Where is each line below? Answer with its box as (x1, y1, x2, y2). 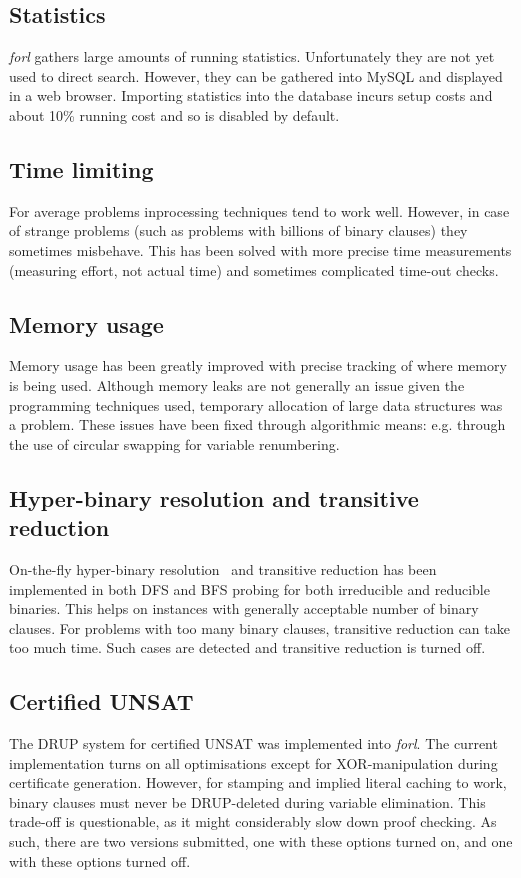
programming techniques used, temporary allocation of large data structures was (9, 394, 503, 415)
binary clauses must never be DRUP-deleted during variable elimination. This (9, 791, 486, 812)
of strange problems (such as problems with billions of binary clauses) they (9, 220, 468, 241)
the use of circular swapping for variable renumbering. (9, 433, 340, 454)
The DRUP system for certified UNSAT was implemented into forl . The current (9, 733, 498, 754)
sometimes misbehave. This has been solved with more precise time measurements (9, 239, 512, 260)
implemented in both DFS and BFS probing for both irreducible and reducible (9, 578, 490, 599)
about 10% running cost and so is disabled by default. (9, 104, 340, 125)
